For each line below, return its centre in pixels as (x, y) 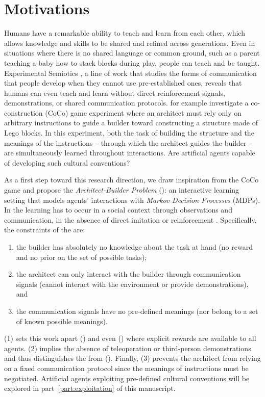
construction (23, 112)
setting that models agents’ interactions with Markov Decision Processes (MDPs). (132, 200)
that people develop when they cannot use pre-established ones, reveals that (123, 83)
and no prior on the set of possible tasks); (81, 257)
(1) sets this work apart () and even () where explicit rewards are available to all (130, 338)
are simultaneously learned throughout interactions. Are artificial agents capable (130, 153)
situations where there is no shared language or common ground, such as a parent (132, 53)
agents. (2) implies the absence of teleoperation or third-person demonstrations (128, 348)
